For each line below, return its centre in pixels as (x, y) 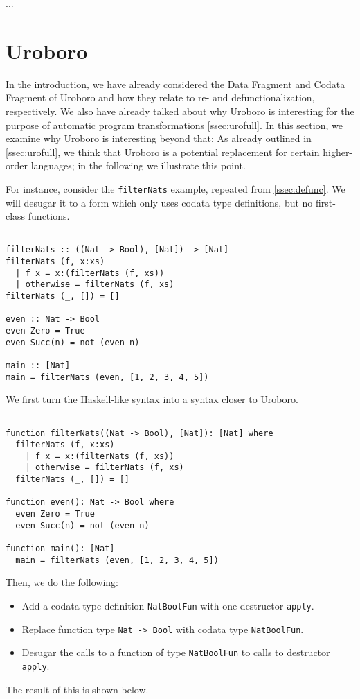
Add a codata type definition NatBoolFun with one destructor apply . (168, 605)
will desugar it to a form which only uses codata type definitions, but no (159, 202)
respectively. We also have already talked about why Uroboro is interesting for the (180, 111)
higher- (338, 152)
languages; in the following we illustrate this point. (138, 165)
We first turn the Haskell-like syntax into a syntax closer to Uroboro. (152, 399)
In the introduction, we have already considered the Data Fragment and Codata (175, 84)
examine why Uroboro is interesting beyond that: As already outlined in (159, 138)
